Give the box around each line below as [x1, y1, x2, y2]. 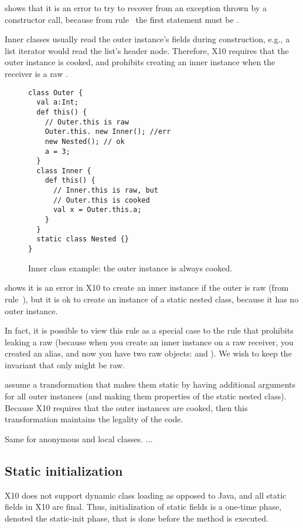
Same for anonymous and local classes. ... [5, 432, 153, 445]
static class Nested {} [36, 235, 129, 244]
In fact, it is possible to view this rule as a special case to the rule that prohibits [5, 324, 294, 337]
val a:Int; [36, 98, 79, 107]
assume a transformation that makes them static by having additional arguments [5, 378, 296, 391]
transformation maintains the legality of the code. [5, 413, 183, 425]
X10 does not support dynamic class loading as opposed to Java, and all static [5, 489, 287, 501]
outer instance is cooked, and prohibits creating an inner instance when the [5, 56, 275, 68]
